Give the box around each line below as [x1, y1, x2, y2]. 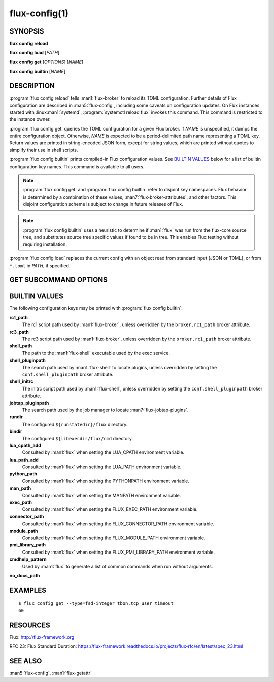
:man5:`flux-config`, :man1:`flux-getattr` [9, 670, 92, 676]
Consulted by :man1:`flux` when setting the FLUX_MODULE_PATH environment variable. [22, 535, 205, 541]
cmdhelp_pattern [9, 556, 47, 562]
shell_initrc [9, 378, 33, 384]
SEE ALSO [9, 657, 42, 665]
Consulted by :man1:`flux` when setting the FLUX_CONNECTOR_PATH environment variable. [22, 521, 214, 527]
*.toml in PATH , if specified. [9, 262, 71, 269]
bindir [9, 428, 22, 434]
